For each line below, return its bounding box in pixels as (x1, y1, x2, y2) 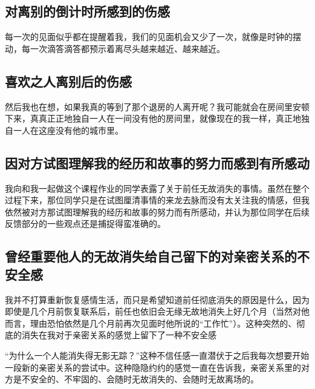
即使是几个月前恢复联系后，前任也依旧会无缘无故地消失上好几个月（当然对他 (5, 305, 310, 318)
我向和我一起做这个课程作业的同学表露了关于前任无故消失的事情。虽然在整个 (5, 181, 310, 194)
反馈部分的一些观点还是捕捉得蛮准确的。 (5, 217, 166, 230)
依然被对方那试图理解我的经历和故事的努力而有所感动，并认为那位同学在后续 (5, 205, 310, 218)
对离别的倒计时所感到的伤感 (5, 2, 170, 21)
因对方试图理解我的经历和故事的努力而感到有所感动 (5, 153, 310, 172)
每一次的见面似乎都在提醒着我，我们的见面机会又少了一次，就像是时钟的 (5, 30, 293, 43)
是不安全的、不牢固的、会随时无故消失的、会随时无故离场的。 (13, 373, 259, 385)
